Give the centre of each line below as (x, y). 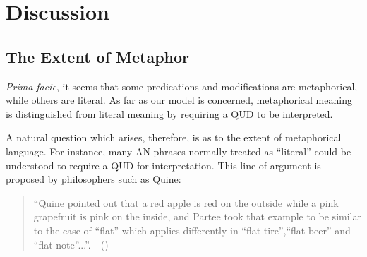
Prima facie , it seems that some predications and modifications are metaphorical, (182, 86)
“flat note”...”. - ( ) (71, 244)
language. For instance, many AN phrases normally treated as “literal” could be (179, 151)
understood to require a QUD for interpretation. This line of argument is (163, 165)
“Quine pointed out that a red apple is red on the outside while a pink (186, 202)
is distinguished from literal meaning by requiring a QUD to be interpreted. (169, 113)
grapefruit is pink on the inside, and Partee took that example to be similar (197, 216)
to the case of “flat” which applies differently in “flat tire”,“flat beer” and (192, 230)
